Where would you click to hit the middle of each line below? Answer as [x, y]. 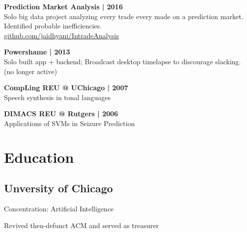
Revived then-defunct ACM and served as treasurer [82, 225]
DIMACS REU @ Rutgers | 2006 [61, 114]
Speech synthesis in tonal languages [57, 97]
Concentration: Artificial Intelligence [59, 209]
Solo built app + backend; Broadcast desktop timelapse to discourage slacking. [123, 61]
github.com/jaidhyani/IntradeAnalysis [61, 35]
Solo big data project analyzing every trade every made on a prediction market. [124, 16]
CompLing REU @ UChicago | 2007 [66, 88]
